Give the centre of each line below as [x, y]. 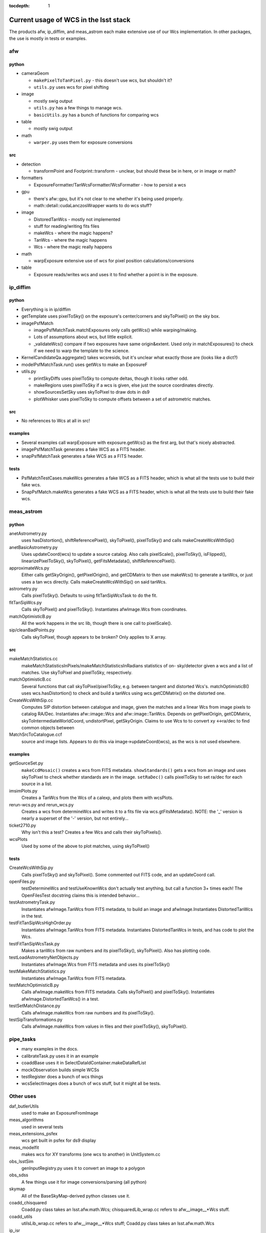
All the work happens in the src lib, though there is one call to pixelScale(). [97, 623]
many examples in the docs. [50, 1049]
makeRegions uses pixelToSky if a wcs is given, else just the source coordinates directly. [124, 385]
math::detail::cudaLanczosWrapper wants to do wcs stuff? [93, 205]
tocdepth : [19, 6]
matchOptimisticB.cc [30, 679]
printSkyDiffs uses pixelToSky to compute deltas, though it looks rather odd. [111, 378]
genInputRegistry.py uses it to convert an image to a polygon [83, 1168]
